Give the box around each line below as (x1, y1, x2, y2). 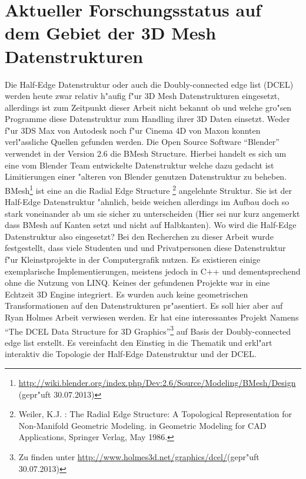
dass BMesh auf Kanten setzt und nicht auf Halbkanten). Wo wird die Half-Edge (5, 219, 297, 231)
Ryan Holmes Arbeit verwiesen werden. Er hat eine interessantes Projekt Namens (5, 311, 299, 323)
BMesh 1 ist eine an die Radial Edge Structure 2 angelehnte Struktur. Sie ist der (5, 182, 292, 196)
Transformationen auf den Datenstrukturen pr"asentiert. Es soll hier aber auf (5, 299, 283, 312)
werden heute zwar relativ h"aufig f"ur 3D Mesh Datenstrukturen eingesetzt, (5, 90, 280, 102)
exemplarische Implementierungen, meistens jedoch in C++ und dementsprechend (5, 265, 301, 277)
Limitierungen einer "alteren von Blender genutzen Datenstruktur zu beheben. (5, 170, 287, 183)
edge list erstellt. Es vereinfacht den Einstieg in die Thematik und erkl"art (5, 336, 272, 348)
